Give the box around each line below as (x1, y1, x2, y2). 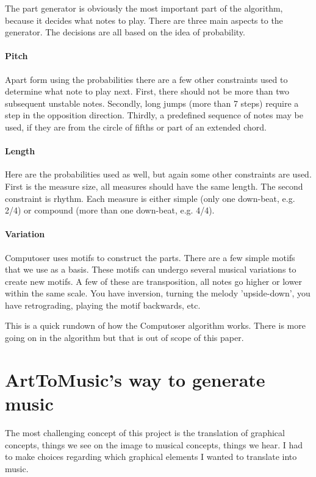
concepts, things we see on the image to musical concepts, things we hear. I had (5, 438, 303, 451)
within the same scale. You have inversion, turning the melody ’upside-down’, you (5, 287, 311, 299)
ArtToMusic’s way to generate (5, 367, 265, 392)
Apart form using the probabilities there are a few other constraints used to (5, 73, 288, 85)
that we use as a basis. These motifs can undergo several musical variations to (5, 263, 296, 276)
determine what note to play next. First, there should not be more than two (5, 85, 290, 98)
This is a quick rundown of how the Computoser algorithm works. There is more (5, 319, 306, 332)
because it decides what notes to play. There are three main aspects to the (5, 13, 283, 26)
